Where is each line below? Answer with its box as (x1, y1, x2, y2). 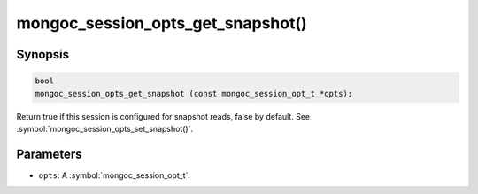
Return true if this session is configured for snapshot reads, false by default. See (16, 111, 310, 121)
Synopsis (16, 47, 70, 62)
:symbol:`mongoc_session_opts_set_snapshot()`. (16, 123, 194, 134)
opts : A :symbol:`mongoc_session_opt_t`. (38, 169, 190, 181)
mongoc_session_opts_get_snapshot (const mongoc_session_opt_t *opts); (35, 89, 353, 98)
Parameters (16, 146, 82, 161)
